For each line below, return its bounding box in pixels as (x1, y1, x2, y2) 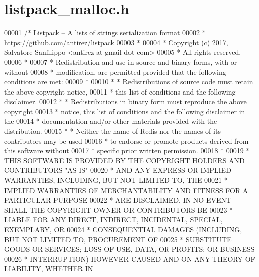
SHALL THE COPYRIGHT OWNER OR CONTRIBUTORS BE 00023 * (4, 204, 233, 215)
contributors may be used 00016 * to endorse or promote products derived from (4, 135, 249, 146)
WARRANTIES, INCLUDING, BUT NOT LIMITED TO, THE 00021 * (4, 175, 228, 186)
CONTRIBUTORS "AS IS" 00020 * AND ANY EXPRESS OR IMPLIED (4, 165, 231, 175)
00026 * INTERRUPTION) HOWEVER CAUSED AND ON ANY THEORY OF (4, 253, 255, 264)
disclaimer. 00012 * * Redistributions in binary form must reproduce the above (4, 96, 247, 107)
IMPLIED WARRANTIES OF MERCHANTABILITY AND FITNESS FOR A (4, 184, 248, 195)
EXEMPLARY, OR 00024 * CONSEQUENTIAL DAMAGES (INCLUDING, (4, 224, 242, 234)
